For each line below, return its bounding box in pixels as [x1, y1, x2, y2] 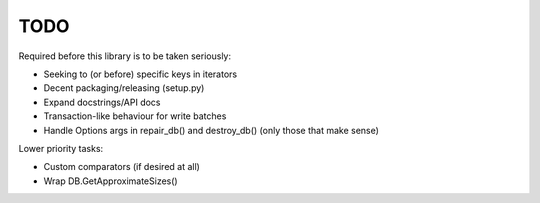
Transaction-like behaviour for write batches [43, 110, 227, 122]
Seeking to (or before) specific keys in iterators [43, 68, 238, 80]
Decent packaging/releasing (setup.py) [43, 82, 205, 94]
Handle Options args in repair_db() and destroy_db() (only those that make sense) [43, 124, 380, 136]
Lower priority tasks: [18, 142, 104, 154]
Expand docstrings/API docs [43, 96, 161, 108]
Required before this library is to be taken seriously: [18, 50, 232, 62]
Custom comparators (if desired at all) [43, 161, 200, 173]
